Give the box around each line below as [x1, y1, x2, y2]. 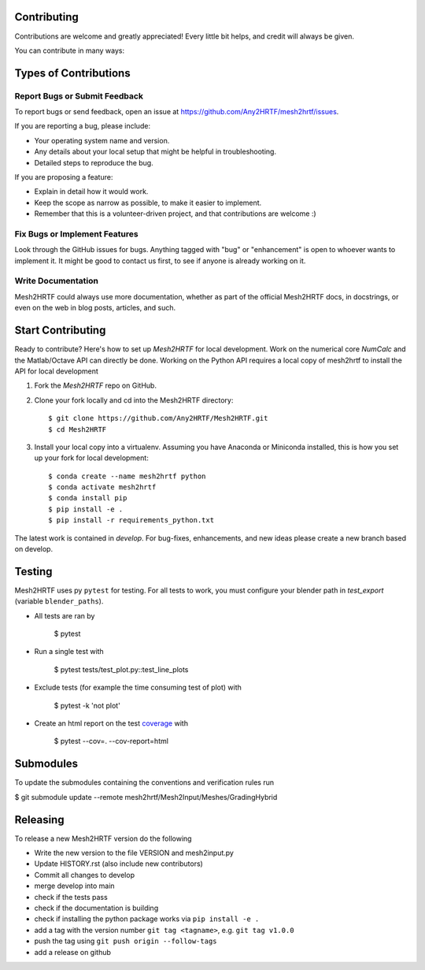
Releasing [14, 812, 65, 827]
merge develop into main [34, 881, 115, 890]
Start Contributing [14, 324, 106, 337]
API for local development [14, 366, 98, 376]
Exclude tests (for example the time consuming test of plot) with [34, 682, 242, 693]
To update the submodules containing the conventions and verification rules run [14, 778, 275, 787]
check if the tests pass [34, 892, 108, 901]
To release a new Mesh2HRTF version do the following [14, 834, 192, 843]
